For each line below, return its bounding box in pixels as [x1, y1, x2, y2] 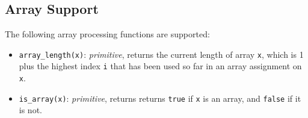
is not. [19, 104, 42, 116]
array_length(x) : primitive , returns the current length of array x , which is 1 [19, 48, 304, 60]
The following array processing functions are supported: [5, 28, 210, 40]
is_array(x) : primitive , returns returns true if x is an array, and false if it [19, 92, 301, 104]
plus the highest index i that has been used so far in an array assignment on [19, 60, 302, 72]
